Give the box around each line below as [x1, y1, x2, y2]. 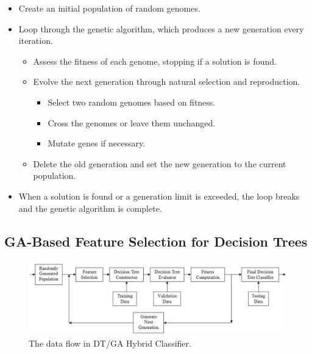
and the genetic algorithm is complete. [18, 201, 162, 214]
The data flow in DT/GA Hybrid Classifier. [29, 336, 191, 349]
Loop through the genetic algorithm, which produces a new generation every [18, 22, 304, 35]
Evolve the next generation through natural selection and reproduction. [33, 75, 300, 88]
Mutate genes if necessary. [48, 137, 146, 150]
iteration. [18, 34, 53, 47]
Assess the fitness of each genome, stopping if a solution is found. [33, 54, 277, 67]
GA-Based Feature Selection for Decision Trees [4, 231, 308, 250]
